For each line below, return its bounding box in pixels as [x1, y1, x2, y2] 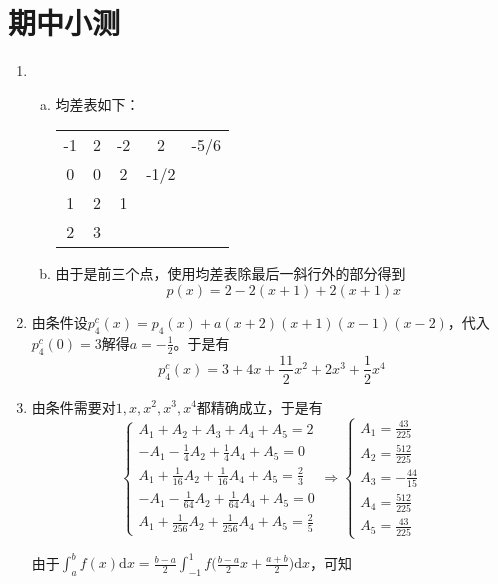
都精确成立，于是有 [196, 396, 323, 417]
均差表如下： [55, 93, 140, 114]
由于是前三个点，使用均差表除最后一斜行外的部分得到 [55, 263, 406, 284]
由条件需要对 [31, 396, 116, 417]
